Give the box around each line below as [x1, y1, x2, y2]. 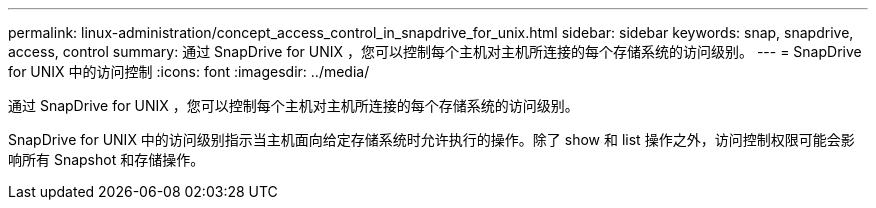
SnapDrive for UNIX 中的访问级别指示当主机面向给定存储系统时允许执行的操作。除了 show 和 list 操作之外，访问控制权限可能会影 [8, 131, 855, 148]
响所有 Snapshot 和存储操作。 [8, 151, 205, 168]
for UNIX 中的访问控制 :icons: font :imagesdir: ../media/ [8, 63, 370, 80]
